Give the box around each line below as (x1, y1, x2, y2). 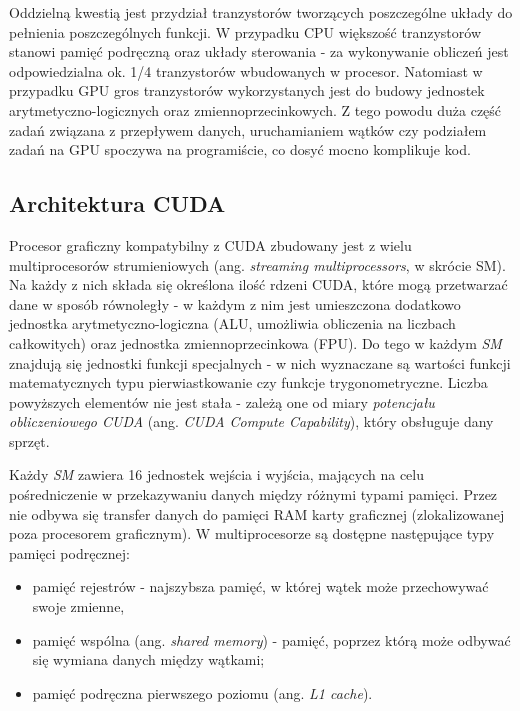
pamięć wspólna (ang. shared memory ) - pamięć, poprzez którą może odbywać (32, 629, 511, 650)
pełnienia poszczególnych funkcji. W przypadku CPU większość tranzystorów (9, 21, 481, 42)
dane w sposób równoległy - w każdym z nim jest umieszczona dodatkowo (9, 293, 461, 314)
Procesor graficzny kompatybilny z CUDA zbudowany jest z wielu (9, 234, 412, 255)
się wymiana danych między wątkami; (32, 649, 265, 670)
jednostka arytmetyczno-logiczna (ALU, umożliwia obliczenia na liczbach (9, 313, 456, 334)
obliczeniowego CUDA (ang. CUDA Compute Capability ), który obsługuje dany (9, 411, 494, 432)
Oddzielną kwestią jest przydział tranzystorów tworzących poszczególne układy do (9, 2, 513, 22)
